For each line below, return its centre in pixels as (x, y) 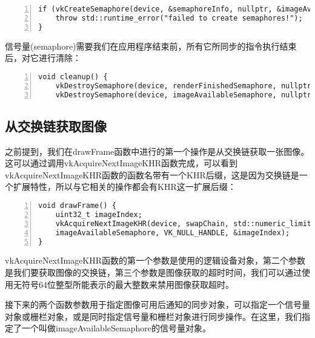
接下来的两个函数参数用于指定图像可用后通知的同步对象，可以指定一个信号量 (157, 304)
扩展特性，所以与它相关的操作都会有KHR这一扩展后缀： (124, 187)
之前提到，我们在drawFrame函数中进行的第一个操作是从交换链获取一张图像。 (157, 151)
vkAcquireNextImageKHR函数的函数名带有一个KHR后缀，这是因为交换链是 (152, 174)
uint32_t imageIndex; (99, 214)
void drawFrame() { (77, 206)
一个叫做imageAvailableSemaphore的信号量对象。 (116, 328)
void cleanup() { (73, 76)
